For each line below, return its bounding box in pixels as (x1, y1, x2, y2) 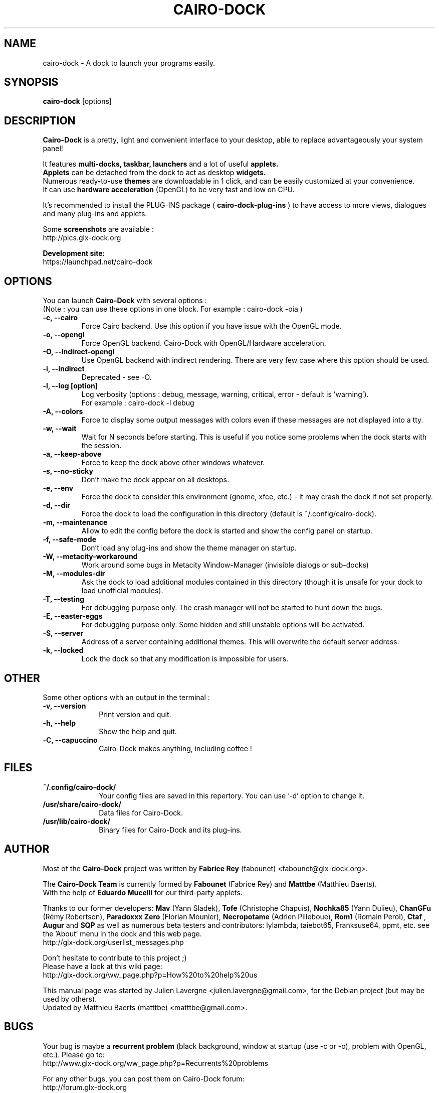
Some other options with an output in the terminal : (43, 693, 210, 702)
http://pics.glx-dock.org (43, 233, 121, 242)
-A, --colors (43, 407, 83, 416)
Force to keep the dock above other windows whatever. (81, 458, 265, 467)
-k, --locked (43, 646, 84, 655)
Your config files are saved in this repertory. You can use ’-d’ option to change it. (99, 791, 364, 800)
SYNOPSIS (4, 76, 59, 89)
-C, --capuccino (43, 735, 98, 744)
